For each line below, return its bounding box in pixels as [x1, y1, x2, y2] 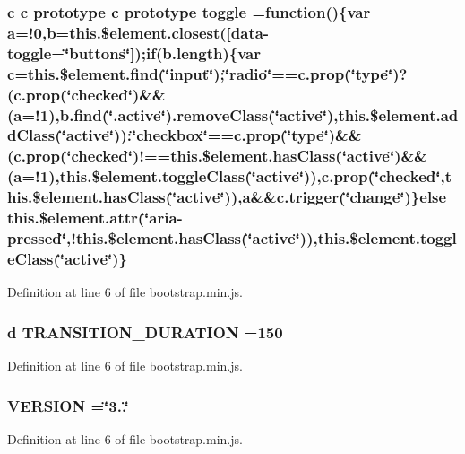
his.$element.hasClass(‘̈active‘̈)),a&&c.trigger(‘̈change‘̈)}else [7, 186, 447, 208]
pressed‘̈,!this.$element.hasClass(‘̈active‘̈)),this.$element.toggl [7, 227, 457, 249]
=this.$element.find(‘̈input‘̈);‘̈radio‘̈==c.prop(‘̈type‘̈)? [14, 62, 408, 84]
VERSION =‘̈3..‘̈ [7, 394, 129, 416]
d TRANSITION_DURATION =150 [7, 320, 283, 343]
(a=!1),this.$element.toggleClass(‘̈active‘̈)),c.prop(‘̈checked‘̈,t [7, 165, 452, 188]
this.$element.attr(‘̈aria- [7, 206, 183, 229]
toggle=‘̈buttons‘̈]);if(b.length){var [7, 41, 261, 64]
